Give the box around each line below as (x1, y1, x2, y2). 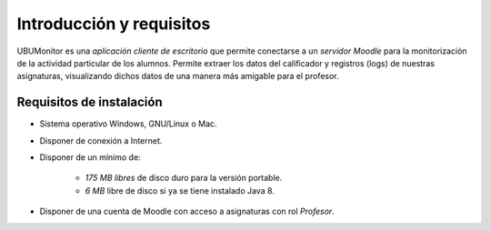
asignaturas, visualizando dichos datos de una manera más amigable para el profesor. (16, 71, 340, 82)
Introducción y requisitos (16, 14, 211, 34)
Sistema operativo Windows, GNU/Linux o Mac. (39, 118, 217, 129)
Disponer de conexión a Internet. (39, 135, 163, 146)
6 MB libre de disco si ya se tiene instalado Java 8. (85, 185, 275, 196)
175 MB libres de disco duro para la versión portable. (85, 173, 283, 184)
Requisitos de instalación (16, 95, 163, 110)
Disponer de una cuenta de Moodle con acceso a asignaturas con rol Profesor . (39, 206, 336, 217)
